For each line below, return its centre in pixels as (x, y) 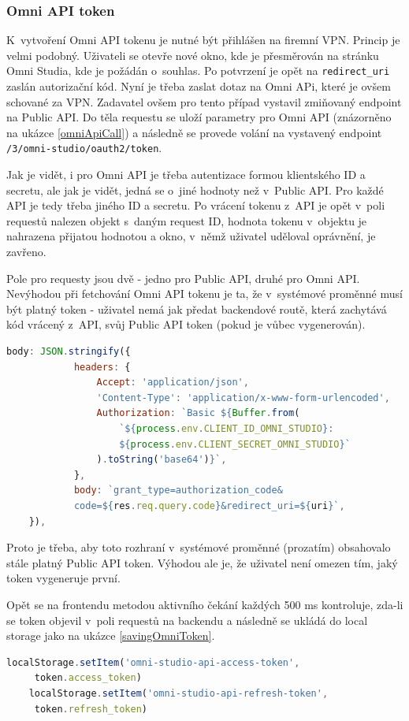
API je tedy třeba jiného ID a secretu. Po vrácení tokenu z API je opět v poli (196, 205)
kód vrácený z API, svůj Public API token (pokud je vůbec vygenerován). (186, 324)
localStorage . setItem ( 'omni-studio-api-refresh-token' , (178, 693)
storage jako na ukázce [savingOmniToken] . (111, 636)
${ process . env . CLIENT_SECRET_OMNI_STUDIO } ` (235, 444)
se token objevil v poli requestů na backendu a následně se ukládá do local (187, 620)
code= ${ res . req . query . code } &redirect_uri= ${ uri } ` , (209, 505)
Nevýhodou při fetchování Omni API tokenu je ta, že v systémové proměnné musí (204, 294)
